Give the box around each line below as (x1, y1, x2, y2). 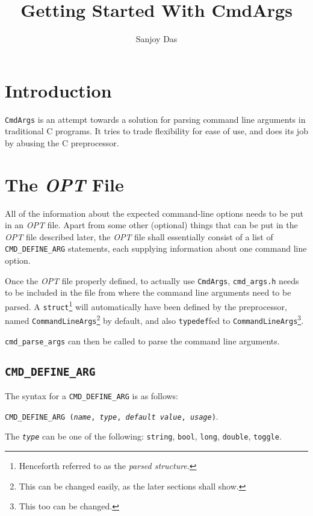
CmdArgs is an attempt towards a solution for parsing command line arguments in (5, 113, 306, 125)
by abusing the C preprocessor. (5, 136, 119, 149)
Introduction (5, 78, 112, 102)
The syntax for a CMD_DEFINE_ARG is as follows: (5, 389, 179, 402)
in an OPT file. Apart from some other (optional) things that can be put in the (5, 219, 298, 231)
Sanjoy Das (135, 33, 178, 45)
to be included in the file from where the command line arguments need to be (5, 286, 291, 299)
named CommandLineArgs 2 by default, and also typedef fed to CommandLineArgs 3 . (5, 312, 304, 326)
